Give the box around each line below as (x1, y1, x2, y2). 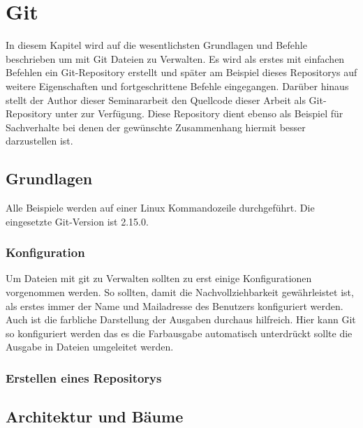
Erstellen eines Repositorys (6, 369, 162, 386)
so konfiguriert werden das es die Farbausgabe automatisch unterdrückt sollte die (6, 325, 353, 340)
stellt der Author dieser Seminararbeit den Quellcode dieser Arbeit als (6, 92, 306, 107)
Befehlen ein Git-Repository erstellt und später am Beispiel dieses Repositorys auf (6, 65, 357, 80)
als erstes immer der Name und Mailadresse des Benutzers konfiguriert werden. (6, 298, 343, 313)
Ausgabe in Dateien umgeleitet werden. (6, 339, 174, 354)
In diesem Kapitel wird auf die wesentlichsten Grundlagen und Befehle (6, 38, 307, 52)
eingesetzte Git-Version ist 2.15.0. (6, 214, 149, 228)
